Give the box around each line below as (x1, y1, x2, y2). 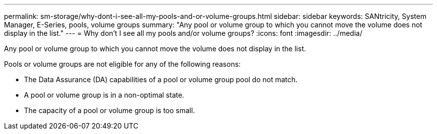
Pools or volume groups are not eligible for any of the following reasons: (4, 60, 241, 68)
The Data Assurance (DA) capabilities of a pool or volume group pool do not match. (24, 75, 298, 84)
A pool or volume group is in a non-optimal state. (24, 91, 185, 99)
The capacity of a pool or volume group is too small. (24, 106, 195, 115)
